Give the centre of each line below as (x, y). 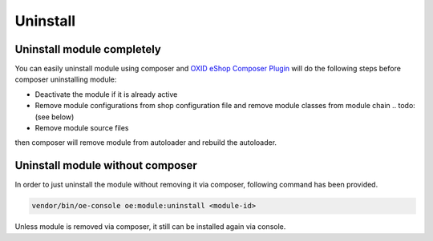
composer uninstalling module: (66, 79)
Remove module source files (82, 128)
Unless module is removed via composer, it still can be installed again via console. (150, 227)
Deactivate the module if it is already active (106, 94)
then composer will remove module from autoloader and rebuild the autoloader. (146, 143)
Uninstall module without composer (106, 165)
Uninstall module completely (88, 49)
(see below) (55, 117)
